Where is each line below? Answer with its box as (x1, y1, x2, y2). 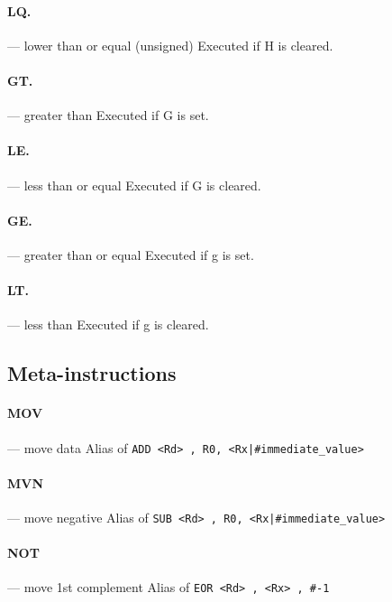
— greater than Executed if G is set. (7, 106, 209, 125)
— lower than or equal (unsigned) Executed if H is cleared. (7, 35, 333, 54)
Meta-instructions (7, 359, 177, 387)
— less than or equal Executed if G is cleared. (7, 175, 261, 194)
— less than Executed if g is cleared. (7, 315, 209, 334)
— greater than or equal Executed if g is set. (7, 245, 254, 264)
